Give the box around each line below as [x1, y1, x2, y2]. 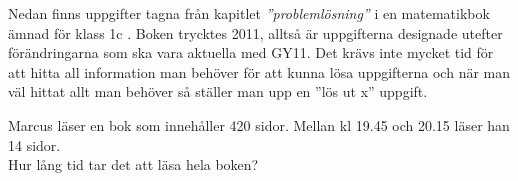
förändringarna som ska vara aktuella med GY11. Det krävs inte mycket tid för [8, 42, 494, 63]
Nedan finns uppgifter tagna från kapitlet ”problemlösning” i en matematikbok [8, 3, 490, 23]
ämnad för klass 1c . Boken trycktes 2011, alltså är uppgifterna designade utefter [8, 22, 503, 43]
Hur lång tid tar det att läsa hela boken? [8, 154, 259, 175]
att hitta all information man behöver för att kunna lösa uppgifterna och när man [8, 61, 511, 82]
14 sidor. [8, 134, 61, 155]
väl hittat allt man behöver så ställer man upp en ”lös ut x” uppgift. [8, 81, 428, 102]
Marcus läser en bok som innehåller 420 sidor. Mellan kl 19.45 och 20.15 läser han [8, 114, 510, 135]
